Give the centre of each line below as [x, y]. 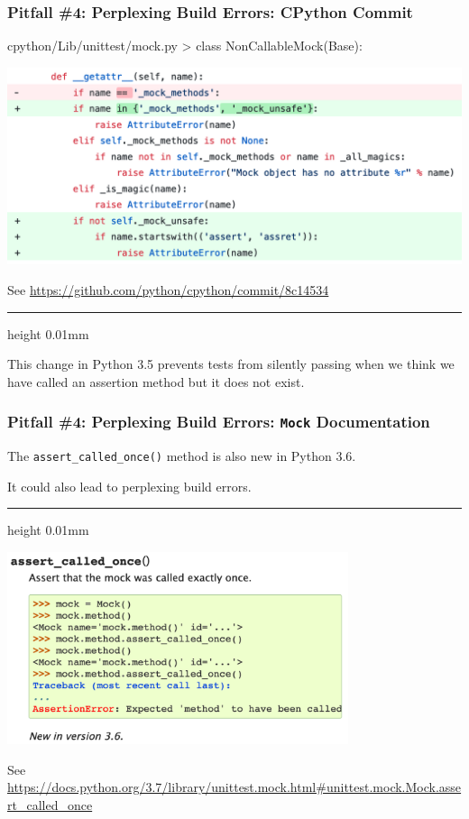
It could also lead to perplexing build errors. [129, 486]
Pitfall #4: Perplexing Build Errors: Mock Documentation [219, 422]
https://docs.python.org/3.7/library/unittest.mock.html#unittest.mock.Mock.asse [234, 787]
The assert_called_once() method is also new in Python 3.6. [182, 456]
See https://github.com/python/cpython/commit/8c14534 [168, 289]
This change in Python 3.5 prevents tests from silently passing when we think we [231, 364]
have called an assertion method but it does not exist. [156, 381]
